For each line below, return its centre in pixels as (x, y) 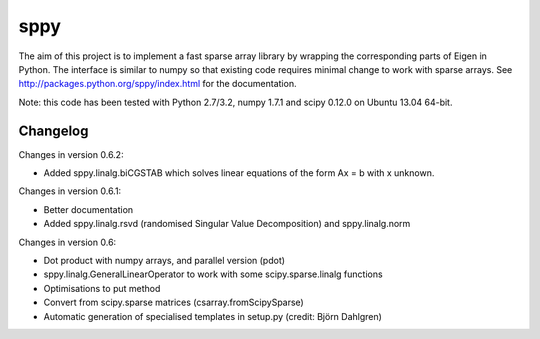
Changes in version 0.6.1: (70, 191)
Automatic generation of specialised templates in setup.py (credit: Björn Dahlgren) (212, 316)
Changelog (53, 130)
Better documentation (88, 209)
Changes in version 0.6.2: (71, 154)
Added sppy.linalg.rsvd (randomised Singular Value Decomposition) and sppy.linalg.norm (227, 224)
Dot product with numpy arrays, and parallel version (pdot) (164, 260)
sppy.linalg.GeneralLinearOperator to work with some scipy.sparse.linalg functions (213, 274)
